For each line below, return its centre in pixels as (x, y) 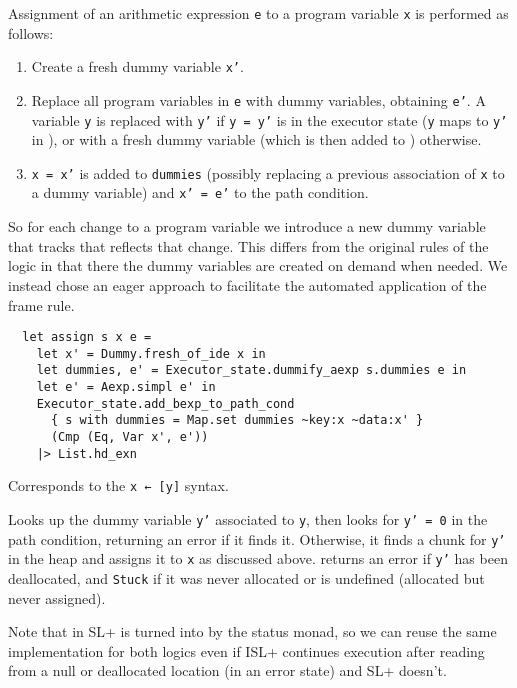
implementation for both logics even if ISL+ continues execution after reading (246, 650)
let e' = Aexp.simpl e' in (126, 387)
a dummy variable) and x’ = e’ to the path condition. (200, 192)
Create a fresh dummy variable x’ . (137, 66)
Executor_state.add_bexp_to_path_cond (165, 403)
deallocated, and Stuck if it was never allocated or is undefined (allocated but (246, 577)
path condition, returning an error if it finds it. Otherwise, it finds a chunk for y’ (257, 538)
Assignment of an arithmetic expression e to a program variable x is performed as (258, 13)
